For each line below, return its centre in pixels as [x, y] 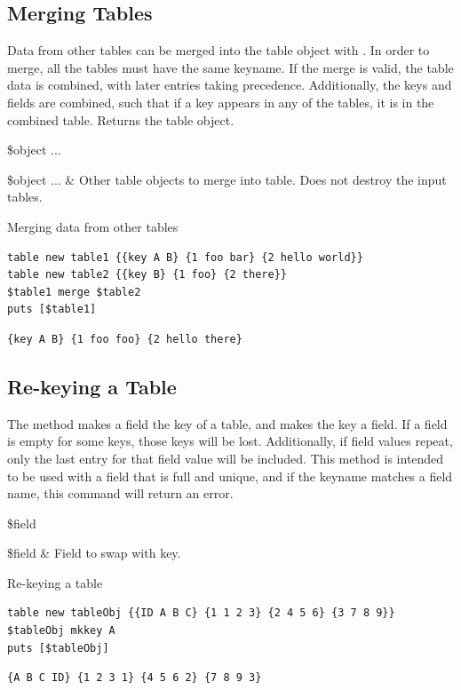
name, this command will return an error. [120, 493]
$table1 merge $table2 [74, 292]
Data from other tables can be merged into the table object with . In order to [219, 50]
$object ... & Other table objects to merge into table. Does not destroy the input [227, 179]
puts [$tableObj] [58, 648]
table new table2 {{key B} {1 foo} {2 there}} [147, 275]
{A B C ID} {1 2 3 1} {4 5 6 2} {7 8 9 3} [135, 678]
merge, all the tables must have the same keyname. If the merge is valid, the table [230, 67]
